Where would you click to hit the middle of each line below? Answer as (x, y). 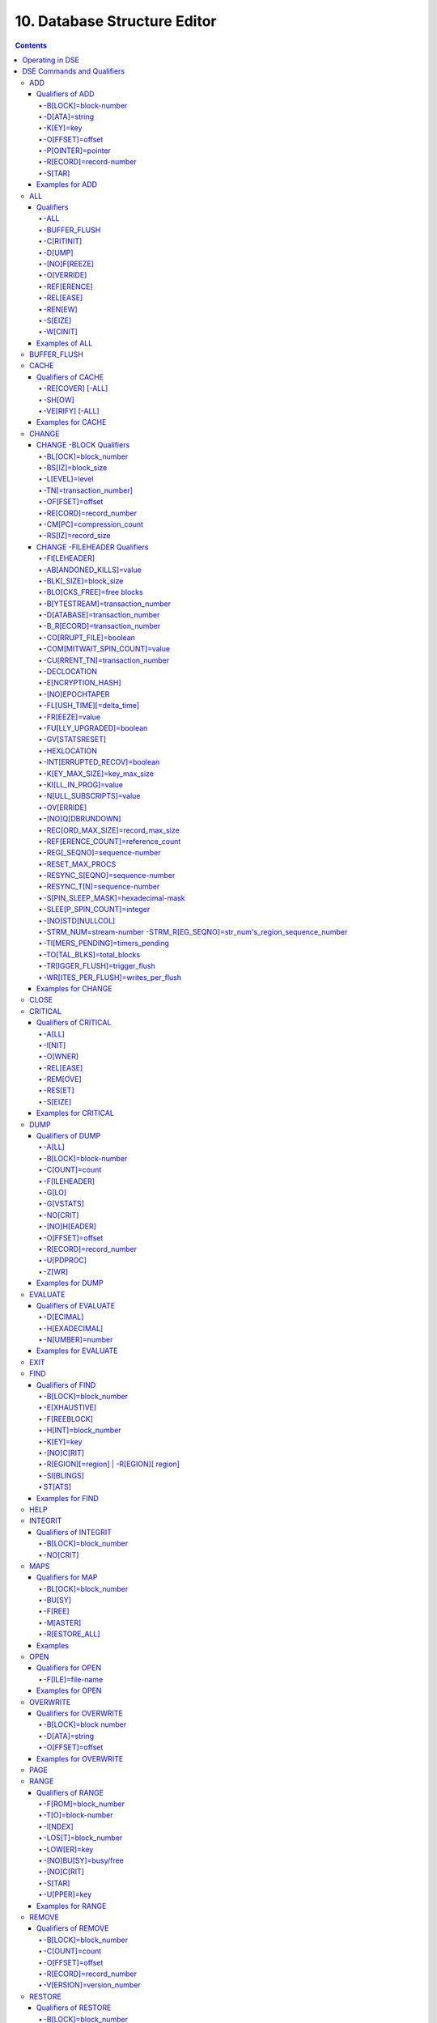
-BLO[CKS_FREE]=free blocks (93, 592)
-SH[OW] (59, 400)
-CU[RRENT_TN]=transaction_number (106, 660)
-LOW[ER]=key (68, 1849)
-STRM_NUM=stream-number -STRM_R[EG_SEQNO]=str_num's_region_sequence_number (195, 932)
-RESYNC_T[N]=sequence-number (102, 887)
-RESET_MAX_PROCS (80, 864)
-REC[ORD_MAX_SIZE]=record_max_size (111, 830)
